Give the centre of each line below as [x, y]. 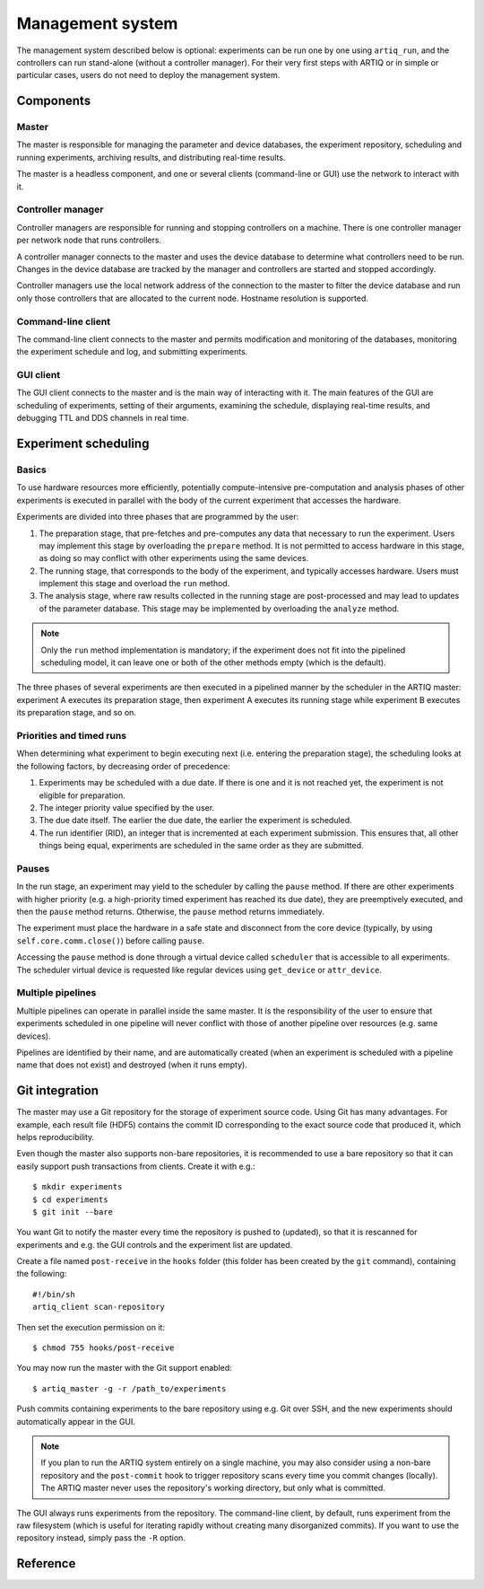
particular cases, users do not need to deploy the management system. [148, 75]
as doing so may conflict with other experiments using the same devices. [174, 558]
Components [54, 101]
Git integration [57, 1091]
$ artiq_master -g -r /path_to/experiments [130, 1388]
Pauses [33, 868]
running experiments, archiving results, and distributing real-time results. [151, 157]
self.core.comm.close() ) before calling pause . [111, 940]
